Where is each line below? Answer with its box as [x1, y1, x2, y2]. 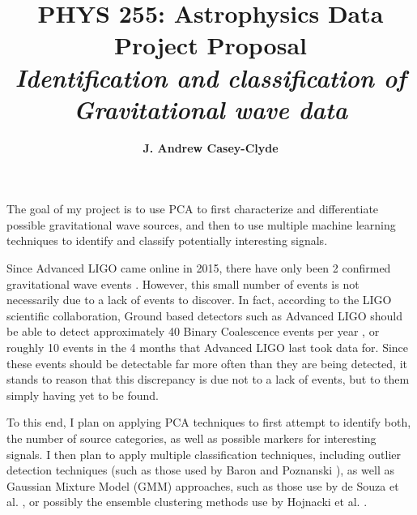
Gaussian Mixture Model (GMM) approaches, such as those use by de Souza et [6, 477, 399, 494]
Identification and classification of [15, 60, 406, 94]
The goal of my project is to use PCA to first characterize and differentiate [6, 200, 379, 217]
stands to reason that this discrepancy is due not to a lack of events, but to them [6, 371, 410, 388]
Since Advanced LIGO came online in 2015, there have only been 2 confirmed [6, 260, 391, 277]
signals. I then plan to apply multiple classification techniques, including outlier [6, 445, 401, 462]
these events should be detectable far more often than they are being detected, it [6, 354, 407, 371]
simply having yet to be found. [6, 386, 159, 403]
